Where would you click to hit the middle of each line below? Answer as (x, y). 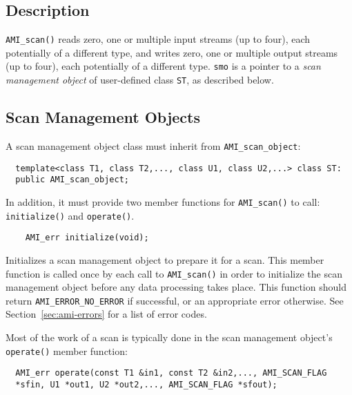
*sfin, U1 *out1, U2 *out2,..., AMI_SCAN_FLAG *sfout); (146, 384)
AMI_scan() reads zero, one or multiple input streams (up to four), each (158, 39)
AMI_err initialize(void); (87, 238)
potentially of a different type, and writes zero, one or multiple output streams (172, 52)
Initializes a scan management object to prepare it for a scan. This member (165, 259)
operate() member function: (67, 350)
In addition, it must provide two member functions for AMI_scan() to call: (163, 201)
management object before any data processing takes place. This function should (176, 287)
